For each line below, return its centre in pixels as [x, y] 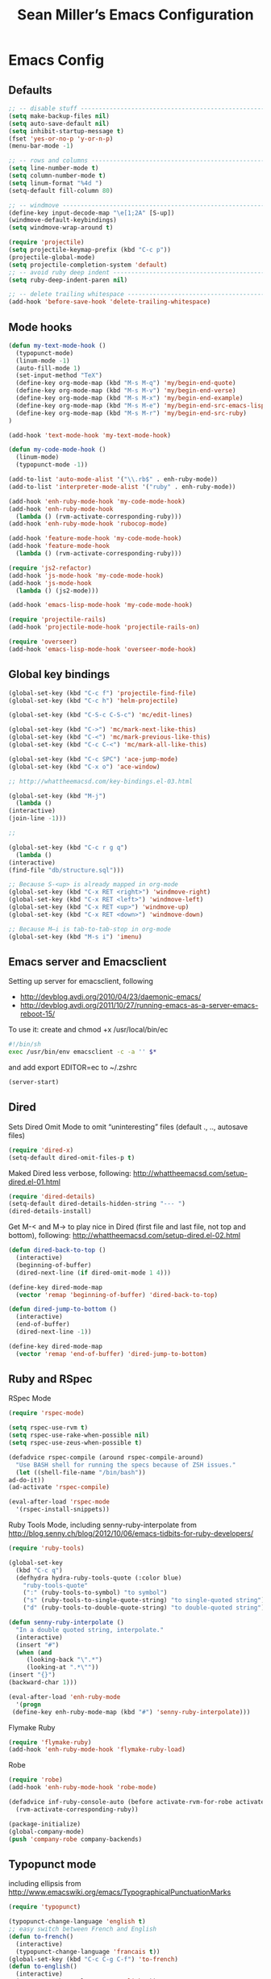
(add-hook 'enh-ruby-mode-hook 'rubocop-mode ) [88, 524]
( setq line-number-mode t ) [54, 168]
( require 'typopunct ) [45, 1907]
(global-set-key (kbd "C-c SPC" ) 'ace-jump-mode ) [94, 759]
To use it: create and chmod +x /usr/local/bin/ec [88, 1030]
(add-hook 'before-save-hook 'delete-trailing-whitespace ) [110, 302]
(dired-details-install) [50, 1211]
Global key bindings [59, 674]
